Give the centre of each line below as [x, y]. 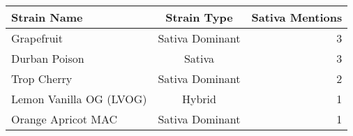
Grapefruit [37, 38]
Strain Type [199, 17]
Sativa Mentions [297, 17]
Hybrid [199, 99]
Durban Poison [48, 58]
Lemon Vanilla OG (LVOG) [79, 99]
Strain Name [47, 17]
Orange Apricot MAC [65, 119]
